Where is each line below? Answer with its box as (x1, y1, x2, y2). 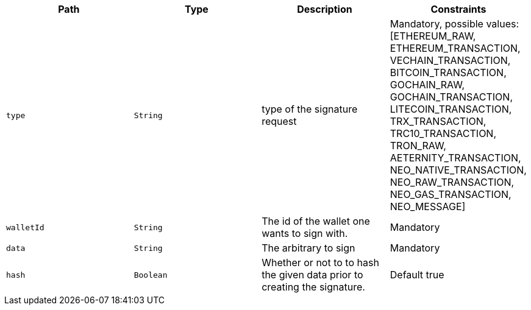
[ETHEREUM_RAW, (390, 30, 476, 42)
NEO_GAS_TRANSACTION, (390, 188, 511, 200)
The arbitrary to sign (262, 242, 355, 254)
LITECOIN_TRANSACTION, (390, 103, 512, 115)
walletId (6, 222, 45, 232)
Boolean (134, 270, 168, 280)
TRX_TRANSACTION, (390, 115, 486, 127)
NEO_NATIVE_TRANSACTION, (390, 164, 527, 176)
